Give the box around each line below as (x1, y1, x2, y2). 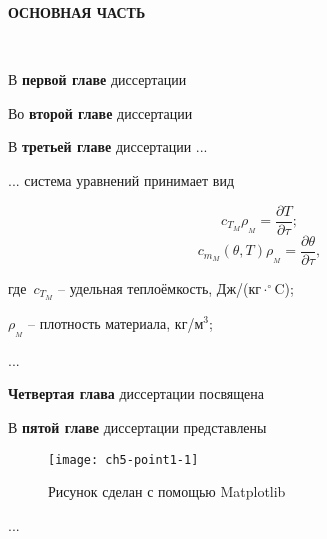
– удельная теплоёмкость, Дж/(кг (57, 277, 262, 298)
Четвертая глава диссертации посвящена (8, 383, 264, 404)
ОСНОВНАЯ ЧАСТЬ (8, 2, 146, 22)
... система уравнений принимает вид (8, 169, 235, 190)
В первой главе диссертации (8, 69, 187, 90)
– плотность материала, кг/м (28, 312, 204, 333)
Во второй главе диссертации (8, 102, 193, 123)
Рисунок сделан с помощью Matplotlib (48, 481, 286, 502)
